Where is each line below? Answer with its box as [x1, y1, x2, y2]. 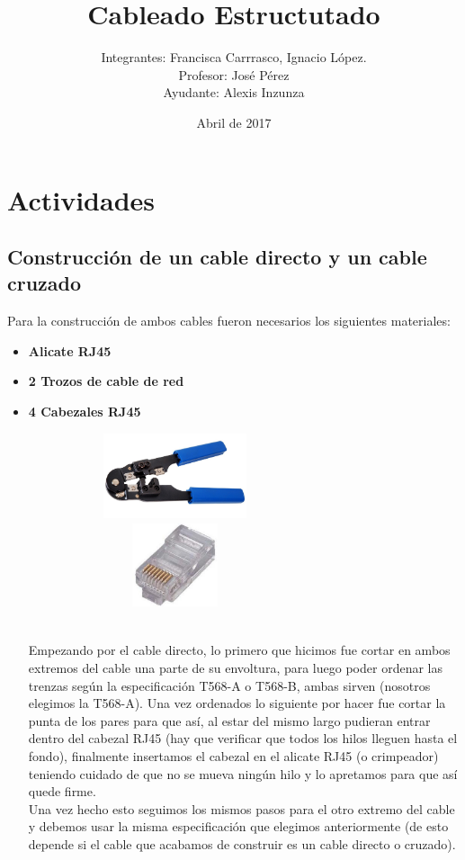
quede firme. [28, 782, 96, 801]
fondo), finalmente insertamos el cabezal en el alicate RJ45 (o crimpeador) [28, 746, 439, 765]
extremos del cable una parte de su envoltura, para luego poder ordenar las [28, 658, 443, 676]
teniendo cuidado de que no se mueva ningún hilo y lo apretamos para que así [28, 764, 458, 783]
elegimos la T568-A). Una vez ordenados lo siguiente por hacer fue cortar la [28, 694, 446, 712]
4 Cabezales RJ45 [28, 402, 141, 421]
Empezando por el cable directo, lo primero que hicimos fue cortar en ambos [28, 641, 451, 659]
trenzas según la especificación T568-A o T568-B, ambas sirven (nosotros [28, 676, 431, 694]
